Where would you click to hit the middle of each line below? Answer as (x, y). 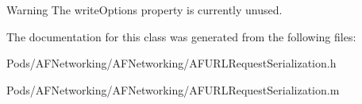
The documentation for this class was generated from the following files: (181, 36)
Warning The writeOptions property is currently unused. (144, 10)
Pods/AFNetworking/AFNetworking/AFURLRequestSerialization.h (171, 63)
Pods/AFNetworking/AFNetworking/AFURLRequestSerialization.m (173, 89)
